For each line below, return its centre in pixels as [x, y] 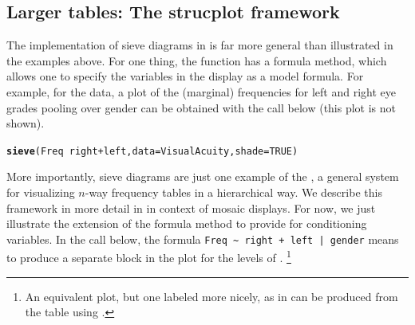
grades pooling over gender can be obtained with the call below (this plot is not [202, 107]
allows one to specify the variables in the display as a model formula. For [185, 76]
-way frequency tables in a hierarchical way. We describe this [233, 192]
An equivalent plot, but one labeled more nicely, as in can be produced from [211, 296]
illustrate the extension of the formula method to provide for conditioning [187, 223]
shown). [26, 123]
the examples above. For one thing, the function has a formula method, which [197, 60]
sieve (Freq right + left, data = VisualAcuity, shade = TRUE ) [152, 151]
